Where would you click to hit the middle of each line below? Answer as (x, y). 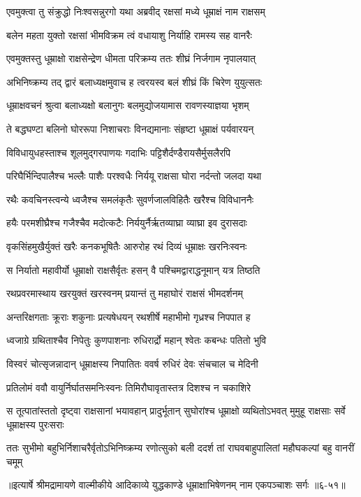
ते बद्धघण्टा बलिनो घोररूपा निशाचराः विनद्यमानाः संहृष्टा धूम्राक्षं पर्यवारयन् (130, 128)
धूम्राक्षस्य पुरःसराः (35, 424)
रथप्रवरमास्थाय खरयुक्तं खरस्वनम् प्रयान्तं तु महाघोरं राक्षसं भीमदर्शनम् (125, 293)
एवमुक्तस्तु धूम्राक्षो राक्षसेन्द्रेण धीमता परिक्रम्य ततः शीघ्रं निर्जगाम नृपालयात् (131, 58)
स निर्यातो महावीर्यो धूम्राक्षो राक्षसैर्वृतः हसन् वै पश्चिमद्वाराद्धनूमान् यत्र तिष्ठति (133, 269)
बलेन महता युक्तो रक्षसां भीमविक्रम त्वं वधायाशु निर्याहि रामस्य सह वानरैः (129, 35)
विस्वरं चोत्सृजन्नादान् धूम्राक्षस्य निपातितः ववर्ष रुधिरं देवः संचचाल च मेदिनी (132, 363)
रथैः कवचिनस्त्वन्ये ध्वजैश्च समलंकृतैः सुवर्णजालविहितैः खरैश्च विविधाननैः (130, 199)
